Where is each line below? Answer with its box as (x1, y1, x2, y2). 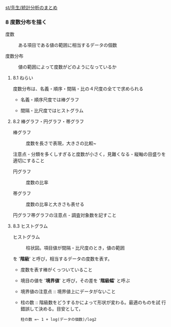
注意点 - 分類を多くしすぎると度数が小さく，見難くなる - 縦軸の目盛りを (12, 151, 166, 158)
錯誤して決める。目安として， (20, 306, 83, 312)
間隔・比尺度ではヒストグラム (20, 107, 84, 114)
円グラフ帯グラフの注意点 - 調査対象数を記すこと (12, 212, 117, 218)
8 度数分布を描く (5, 18, 47, 26)
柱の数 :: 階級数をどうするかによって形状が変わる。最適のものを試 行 (20, 299, 166, 305)
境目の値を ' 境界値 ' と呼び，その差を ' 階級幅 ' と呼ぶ (20, 278, 130, 284)
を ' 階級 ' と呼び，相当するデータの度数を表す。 (12, 256, 112, 262)
